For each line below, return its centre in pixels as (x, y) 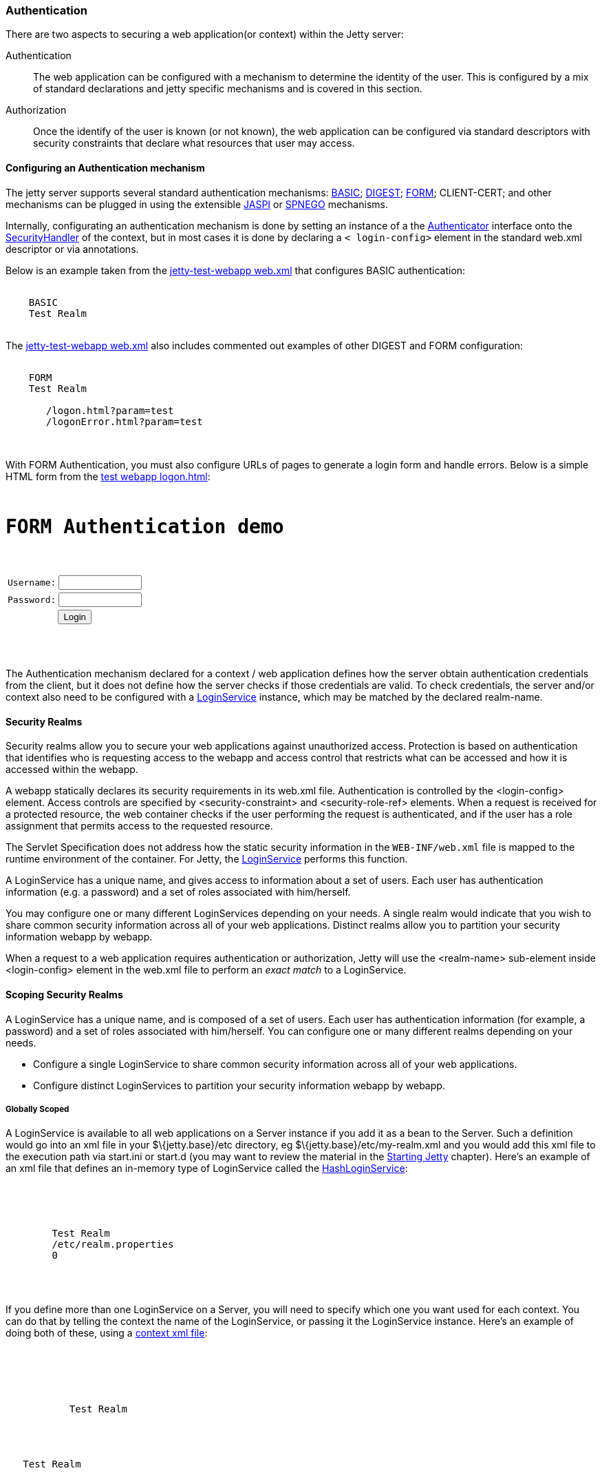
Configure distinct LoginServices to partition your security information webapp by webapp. (239, 1085)
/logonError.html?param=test (125, 421)
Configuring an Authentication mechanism (105, 167)
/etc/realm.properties (113, 1245)
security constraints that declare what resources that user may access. (194, 143)
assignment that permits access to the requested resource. (139, 826)
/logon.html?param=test (110, 410)
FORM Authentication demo (145, 527)
